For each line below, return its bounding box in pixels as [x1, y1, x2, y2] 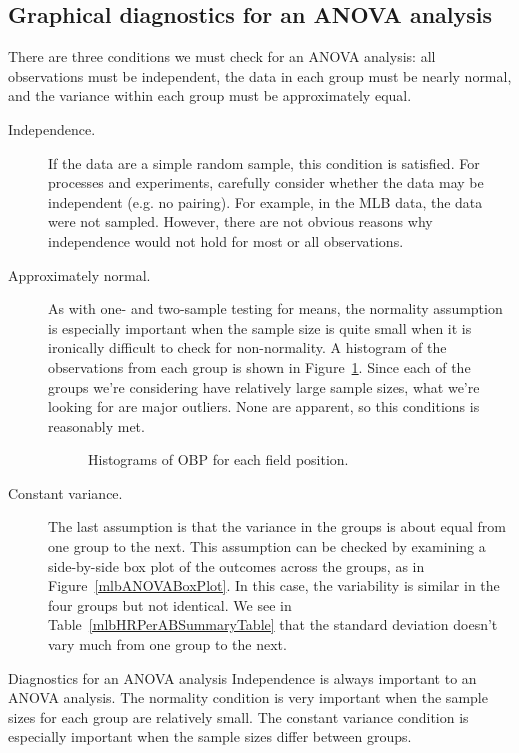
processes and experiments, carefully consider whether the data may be [48, 172, 484, 193]
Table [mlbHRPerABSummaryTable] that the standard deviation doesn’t [48, 614, 498, 635]
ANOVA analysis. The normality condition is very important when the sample [8, 687, 488, 708]
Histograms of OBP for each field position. [88, 449, 349, 470]
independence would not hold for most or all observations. [48, 230, 404, 251]
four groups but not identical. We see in [48, 594, 292, 615]
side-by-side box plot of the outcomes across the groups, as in [48, 555, 425, 576]
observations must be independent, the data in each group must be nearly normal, [8, 65, 512, 86]
